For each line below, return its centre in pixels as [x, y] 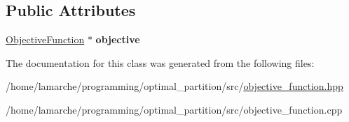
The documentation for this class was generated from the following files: [160, 62]
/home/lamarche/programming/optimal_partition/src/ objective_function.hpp [174, 86]
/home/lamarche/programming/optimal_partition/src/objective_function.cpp [174, 109]
